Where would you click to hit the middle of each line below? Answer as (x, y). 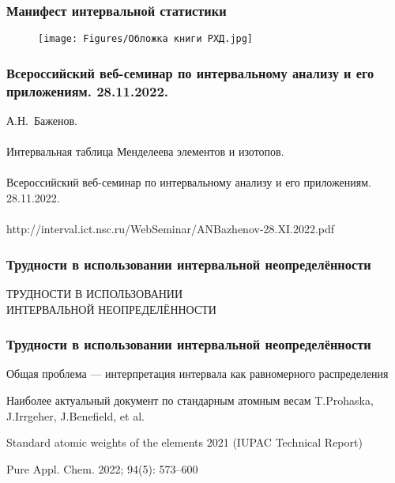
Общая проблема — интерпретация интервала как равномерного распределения (197, 374)
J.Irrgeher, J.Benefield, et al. (75, 415)
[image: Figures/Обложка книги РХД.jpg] (146, 39)
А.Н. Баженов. (42, 121)
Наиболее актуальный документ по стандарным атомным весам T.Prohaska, (190, 400)
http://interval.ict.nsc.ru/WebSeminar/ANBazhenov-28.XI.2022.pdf (171, 229)
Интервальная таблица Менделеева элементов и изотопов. (145, 151)
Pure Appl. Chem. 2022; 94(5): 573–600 (102, 468)
